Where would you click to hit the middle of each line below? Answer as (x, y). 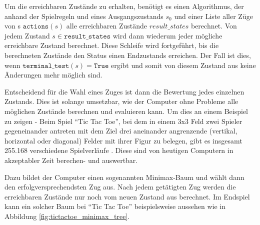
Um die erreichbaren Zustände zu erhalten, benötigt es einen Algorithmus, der (124, 6)
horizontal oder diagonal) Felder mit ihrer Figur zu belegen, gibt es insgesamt (123, 140)
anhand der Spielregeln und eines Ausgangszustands (84, 16)
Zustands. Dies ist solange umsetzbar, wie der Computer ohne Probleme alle (121, 101)
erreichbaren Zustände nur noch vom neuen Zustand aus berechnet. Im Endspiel (127, 196)
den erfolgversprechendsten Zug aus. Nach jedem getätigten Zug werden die (120, 187)
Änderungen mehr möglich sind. (53, 75)
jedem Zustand (27, 35)
